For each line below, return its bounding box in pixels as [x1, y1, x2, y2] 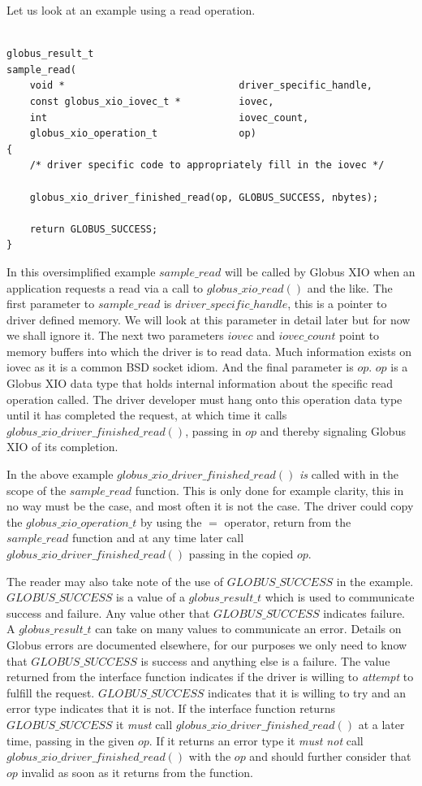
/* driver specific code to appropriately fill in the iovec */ [29, 159, 385, 172]
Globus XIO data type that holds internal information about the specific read [6, 375, 394, 392]
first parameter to [6, 295, 95, 312]
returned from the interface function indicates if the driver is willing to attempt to [6, 668, 414, 685]
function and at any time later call [71, 529, 244, 546]
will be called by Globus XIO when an [224, 263, 416, 280]
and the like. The [307, 279, 393, 296]
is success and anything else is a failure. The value [140, 652, 390, 669]
